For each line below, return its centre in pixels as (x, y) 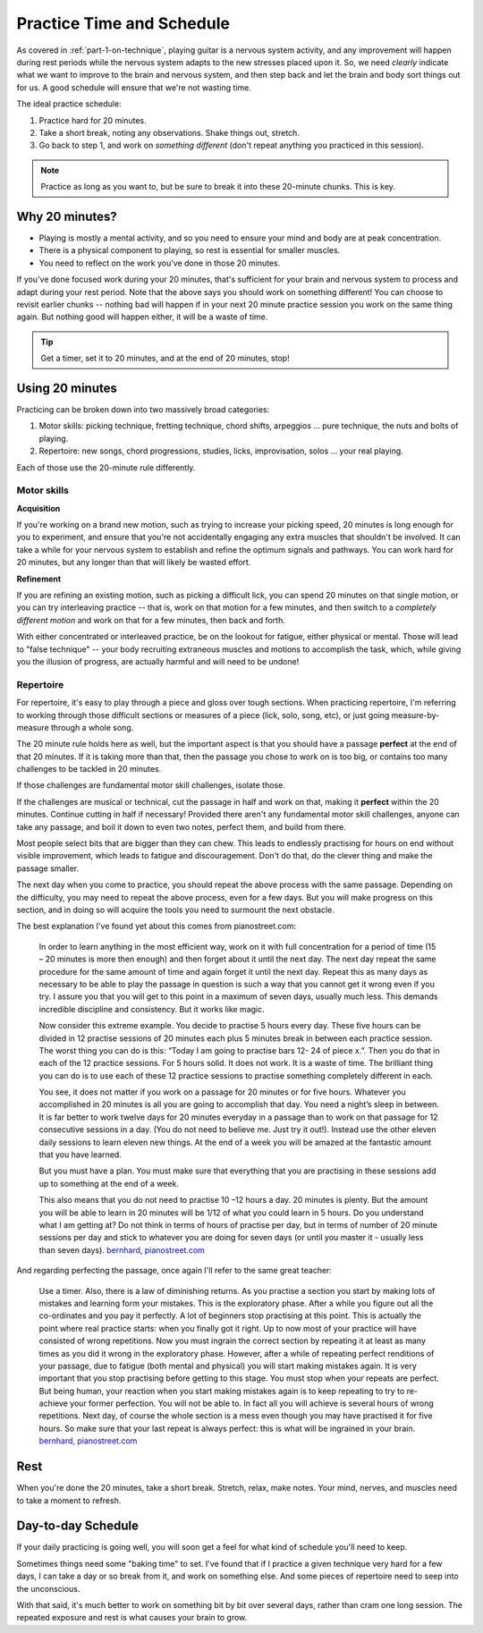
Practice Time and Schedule (123, 23)
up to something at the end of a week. (109, 1183)
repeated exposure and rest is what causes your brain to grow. (132, 1618)
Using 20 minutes (67, 388)
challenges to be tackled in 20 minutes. (89, 769)
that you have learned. (80, 1155)
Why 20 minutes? (67, 216)
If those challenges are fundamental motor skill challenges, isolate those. (151, 785)
